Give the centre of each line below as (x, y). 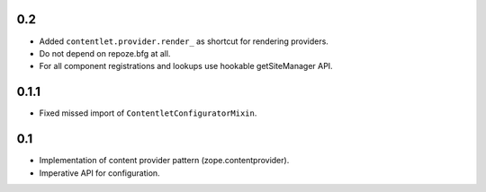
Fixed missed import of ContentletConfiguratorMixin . (148, 113)
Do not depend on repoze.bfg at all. (105, 53)
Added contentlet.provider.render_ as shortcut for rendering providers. (184, 41)
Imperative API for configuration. (100, 173)
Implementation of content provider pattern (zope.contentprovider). (164, 161)
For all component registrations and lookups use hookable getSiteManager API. (186, 66)
